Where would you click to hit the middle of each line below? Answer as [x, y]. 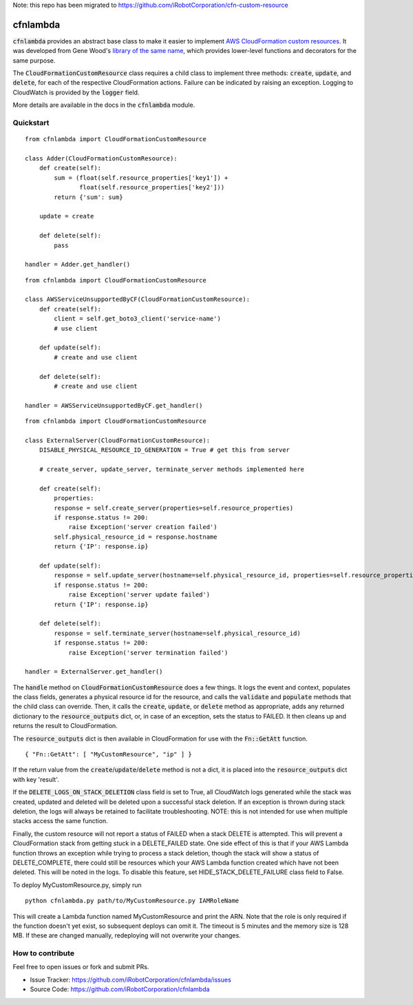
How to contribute [44, 953]
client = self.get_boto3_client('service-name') [138, 319]
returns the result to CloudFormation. [65, 726]
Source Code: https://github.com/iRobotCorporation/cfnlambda [120, 989]
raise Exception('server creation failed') [143, 527]
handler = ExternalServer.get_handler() [94, 672]
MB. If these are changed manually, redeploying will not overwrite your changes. [127, 935]
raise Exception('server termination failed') [148, 652]
